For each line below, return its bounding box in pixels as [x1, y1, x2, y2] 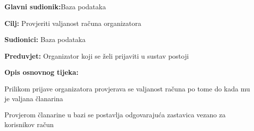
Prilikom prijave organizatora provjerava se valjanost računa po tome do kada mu [4, 83, 250, 93]
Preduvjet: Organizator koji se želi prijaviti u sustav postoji [4, 50, 189, 61]
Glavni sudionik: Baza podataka [4, 1, 106, 11]
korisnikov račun [4, 119, 54, 129]
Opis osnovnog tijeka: [4, 67, 78, 77]
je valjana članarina [4, 93, 63, 103]
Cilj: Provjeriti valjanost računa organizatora [4, 18, 141, 28]
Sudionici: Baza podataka [4, 34, 86, 44]
